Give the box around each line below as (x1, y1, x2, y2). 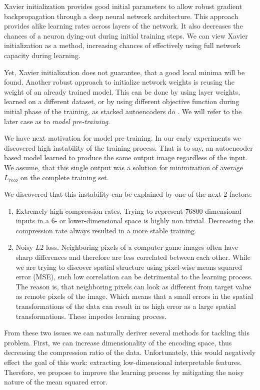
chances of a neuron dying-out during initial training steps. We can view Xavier (4, 30, 248, 41)
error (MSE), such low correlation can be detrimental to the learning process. (15, 271, 253, 282)
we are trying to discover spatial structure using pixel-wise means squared (15, 261, 242, 272)
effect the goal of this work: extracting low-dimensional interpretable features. (4, 357, 242, 367)
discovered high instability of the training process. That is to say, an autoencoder (4, 142, 253, 153)
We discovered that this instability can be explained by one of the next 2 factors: (4, 189, 252, 199)
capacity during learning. (4, 50, 80, 60)
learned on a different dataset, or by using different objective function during (4, 96, 239, 107)
